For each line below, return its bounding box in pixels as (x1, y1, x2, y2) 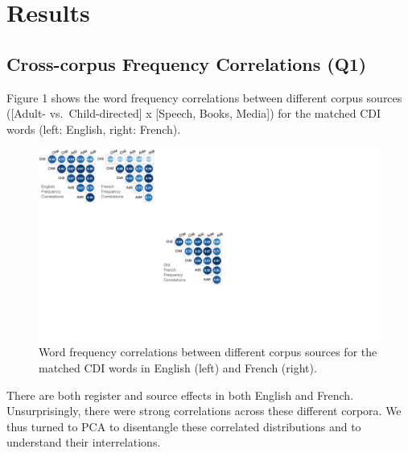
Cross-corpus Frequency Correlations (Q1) (6, 51, 367, 76)
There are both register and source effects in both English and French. (6, 386, 354, 403)
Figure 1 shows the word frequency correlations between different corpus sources (6, 89, 402, 106)
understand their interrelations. (6, 434, 161, 451)
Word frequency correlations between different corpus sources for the (39, 343, 377, 360)
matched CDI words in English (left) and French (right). (39, 359, 317, 376)
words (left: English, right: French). (6, 120, 181, 137)
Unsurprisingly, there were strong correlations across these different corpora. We (6, 402, 402, 419)
